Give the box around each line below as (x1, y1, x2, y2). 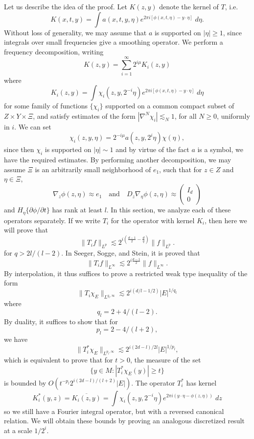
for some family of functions (4, 101, 88, 111)
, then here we (205, 215, 247, 225)
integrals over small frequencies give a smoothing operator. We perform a (4, 37, 223, 47)
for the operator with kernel (111, 215, 195, 225)
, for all (174, 110, 197, 121)
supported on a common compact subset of (105, 101, 234, 111)
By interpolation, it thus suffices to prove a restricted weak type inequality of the (4, 268, 248, 278)
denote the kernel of (159, 1, 219, 11)
